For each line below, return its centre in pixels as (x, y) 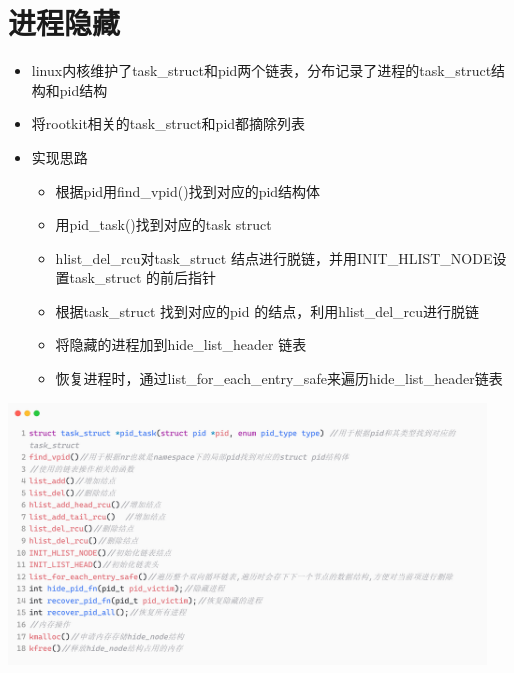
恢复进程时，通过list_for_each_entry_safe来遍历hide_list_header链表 (279, 378)
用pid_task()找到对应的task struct (163, 224)
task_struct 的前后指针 (143, 277)
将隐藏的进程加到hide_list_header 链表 (181, 344)
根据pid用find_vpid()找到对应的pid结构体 (188, 190)
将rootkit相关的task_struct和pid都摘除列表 (168, 123)
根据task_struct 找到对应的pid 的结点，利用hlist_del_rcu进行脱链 (267, 310)
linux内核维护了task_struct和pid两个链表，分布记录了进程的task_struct (261, 70)
